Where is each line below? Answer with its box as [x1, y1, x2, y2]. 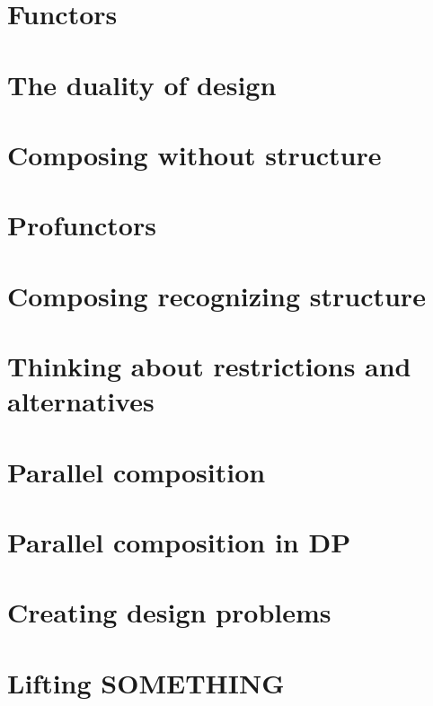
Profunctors [7, 207, 156, 243]
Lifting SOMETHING [7, 664, 285, 701]
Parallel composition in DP [7, 524, 351, 560]
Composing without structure [7, 136, 382, 172]
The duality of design [7, 66, 277, 102]
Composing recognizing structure [7, 277, 426, 313]
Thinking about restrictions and [7, 348, 411, 384]
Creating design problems [7, 594, 331, 631]
